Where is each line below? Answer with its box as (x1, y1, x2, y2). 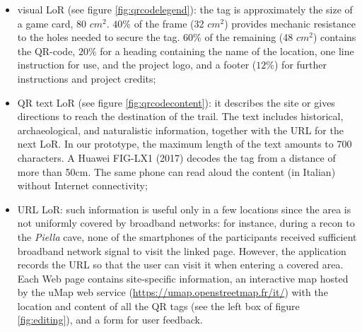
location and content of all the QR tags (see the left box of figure (17, 298, 300, 313)
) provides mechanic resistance (224, 16, 356, 30)
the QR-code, (17, 43, 76, 58)
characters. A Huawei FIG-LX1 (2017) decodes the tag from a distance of (17, 150, 336, 165)
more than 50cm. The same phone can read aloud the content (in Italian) (17, 164, 336, 179)
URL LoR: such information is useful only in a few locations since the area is (17, 201, 351, 216)
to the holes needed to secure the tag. (17, 30, 180, 45)
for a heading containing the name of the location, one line (100, 43, 354, 58)
